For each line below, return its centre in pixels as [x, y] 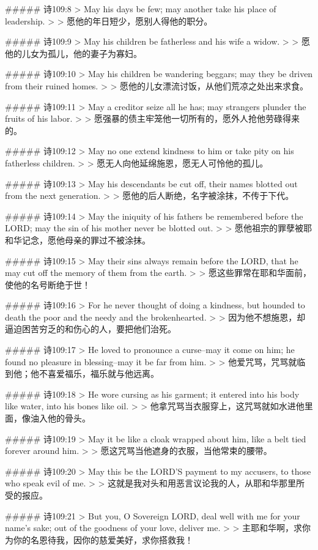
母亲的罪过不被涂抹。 [107, 240]
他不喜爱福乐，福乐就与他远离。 [94, 373]
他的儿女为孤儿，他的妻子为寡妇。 [73, 53]
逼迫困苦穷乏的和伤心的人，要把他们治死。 [91, 329]
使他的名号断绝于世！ [48, 284]
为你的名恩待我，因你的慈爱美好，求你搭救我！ [99, 539]
